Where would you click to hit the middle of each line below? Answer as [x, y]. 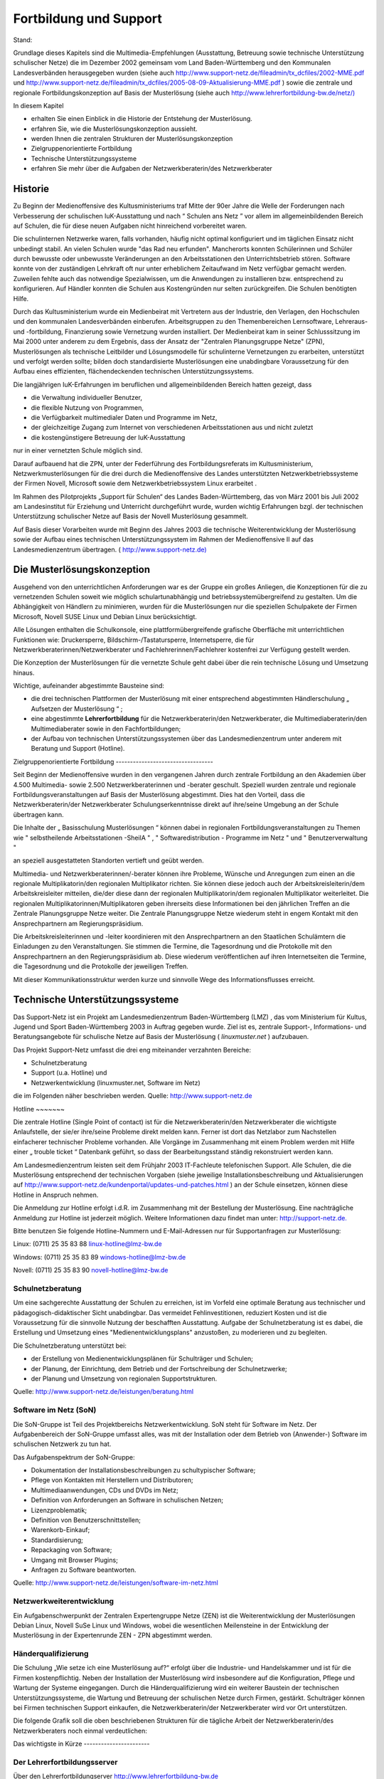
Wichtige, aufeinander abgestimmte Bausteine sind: [89, 686]
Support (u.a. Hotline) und [69, 1073]
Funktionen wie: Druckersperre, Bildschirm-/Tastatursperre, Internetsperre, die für [134, 640]
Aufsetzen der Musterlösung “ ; [77, 709]
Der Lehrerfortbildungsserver [65, 1762]
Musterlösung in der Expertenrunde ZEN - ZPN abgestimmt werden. [113, 1635]
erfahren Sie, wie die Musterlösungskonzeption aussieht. [114, 129]
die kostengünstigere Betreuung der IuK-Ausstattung [108, 437]
